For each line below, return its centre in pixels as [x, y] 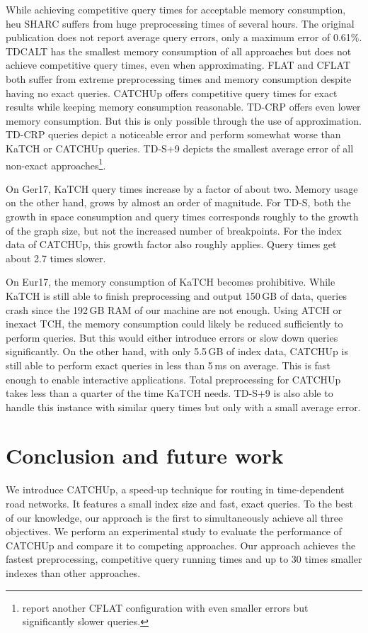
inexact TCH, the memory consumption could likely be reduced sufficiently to [174, 324]
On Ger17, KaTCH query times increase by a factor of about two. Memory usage [182, 188]
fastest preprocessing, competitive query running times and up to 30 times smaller [184, 559]
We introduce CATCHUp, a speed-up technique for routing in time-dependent [175, 489]
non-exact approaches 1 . [56, 164]
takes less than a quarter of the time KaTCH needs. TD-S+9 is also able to [169, 393]
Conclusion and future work [145, 455]
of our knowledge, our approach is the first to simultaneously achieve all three [174, 517]
